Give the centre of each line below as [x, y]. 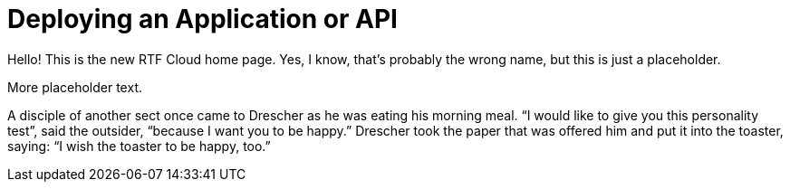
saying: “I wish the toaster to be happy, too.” [139, 146]
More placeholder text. [75, 87]
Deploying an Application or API [202, 19]
